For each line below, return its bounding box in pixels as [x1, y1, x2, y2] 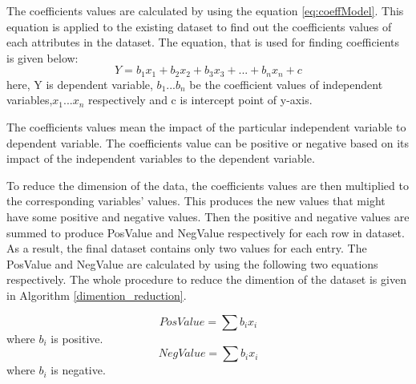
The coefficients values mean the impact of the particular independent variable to [6, 119, 406, 135]
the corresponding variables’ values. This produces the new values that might [6, 192, 386, 209]
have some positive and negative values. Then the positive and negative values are [6, 208, 410, 224]
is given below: [6, 49, 79, 66]
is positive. [50, 329, 103, 346]
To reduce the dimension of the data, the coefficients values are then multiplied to [6, 176, 409, 193]
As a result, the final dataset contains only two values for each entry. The [6, 240, 367, 257]
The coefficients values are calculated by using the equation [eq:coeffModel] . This [6, 2, 404, 18]
